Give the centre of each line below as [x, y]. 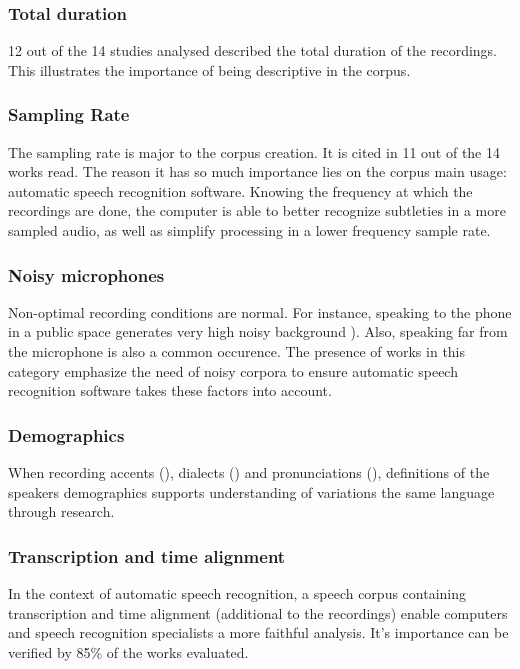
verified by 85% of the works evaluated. [128, 651]
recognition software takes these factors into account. [170, 390]
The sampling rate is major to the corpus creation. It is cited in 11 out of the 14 [254, 151]
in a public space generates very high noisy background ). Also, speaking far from [258, 331]
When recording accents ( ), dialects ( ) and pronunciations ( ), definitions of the [249, 472]
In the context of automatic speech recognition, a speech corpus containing [237, 593]
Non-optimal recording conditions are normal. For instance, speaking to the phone [260, 311]
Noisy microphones [86, 274]
